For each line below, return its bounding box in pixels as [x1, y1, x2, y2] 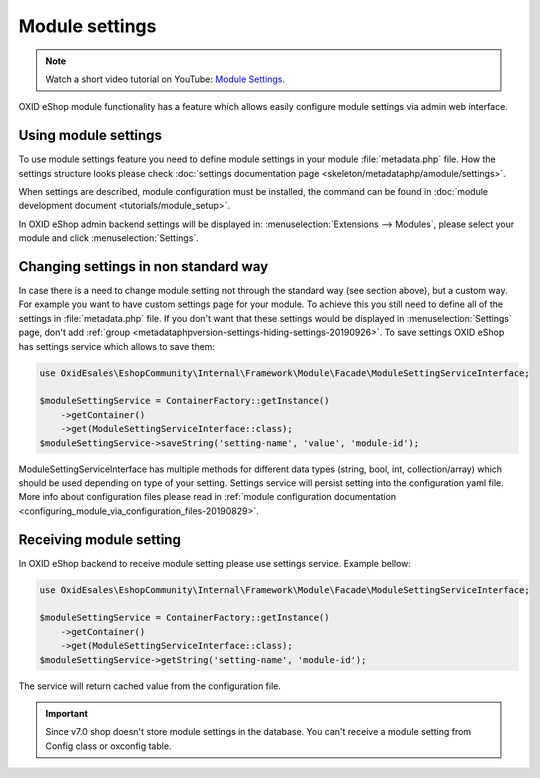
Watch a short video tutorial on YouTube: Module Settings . [45, 73, 285, 85]
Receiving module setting [18, 531, 182, 548]
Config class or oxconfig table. [45, 740, 172, 752]
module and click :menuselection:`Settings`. [18, 232, 199, 244]
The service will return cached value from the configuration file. [18, 680, 282, 692]
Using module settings [18, 127, 162, 144]
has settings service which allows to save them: [18, 340, 215, 352]
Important [45, 707, 89, 719]
